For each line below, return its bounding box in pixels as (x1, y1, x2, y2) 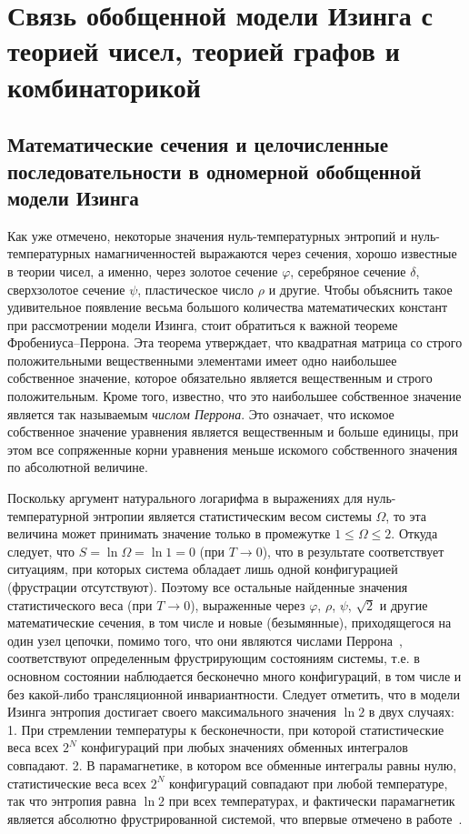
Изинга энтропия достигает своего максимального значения (7, 702, 337, 721)
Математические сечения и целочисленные (7, 130, 388, 158)
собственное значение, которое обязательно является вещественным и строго (7, 368, 433, 387)
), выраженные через (190, 595, 305, 614)
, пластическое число (137, 279, 254, 298)
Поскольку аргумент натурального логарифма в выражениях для (7, 488, 363, 507)
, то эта (385, 506, 427, 525)
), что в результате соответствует (262, 541, 444, 560)
